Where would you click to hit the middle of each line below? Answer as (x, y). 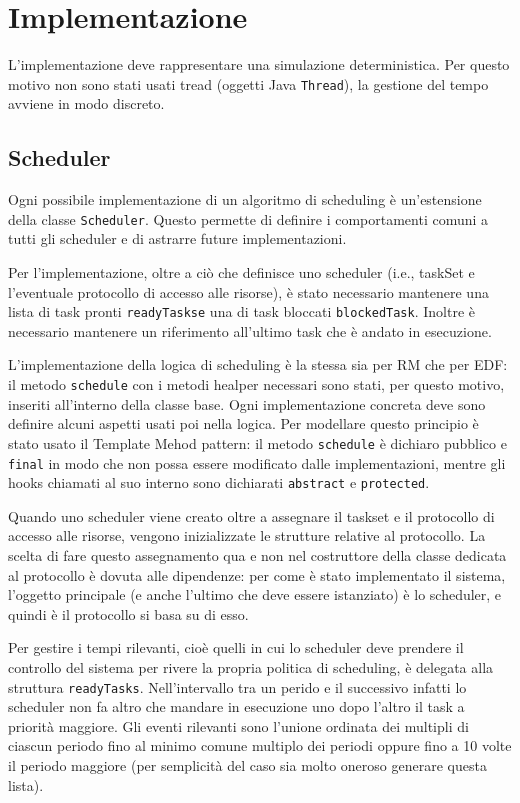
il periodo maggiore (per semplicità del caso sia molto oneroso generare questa (247, 765)
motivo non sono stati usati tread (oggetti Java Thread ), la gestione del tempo (248, 83)
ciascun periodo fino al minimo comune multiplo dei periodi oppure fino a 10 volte (260, 745)
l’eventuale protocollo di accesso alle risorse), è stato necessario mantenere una (248, 291)
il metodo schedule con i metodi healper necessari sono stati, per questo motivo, (256, 384)
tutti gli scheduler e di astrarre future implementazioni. (177, 238)
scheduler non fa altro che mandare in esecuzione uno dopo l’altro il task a (236, 706)
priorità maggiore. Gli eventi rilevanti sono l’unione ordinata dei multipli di (238, 725)
